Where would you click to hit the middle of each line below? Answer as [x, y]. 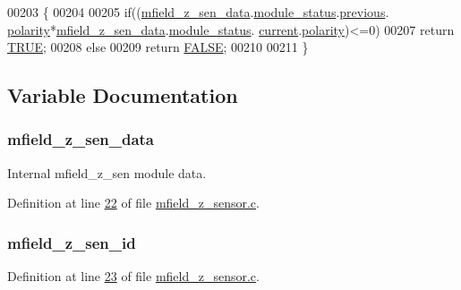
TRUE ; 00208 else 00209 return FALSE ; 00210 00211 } [158, 47]
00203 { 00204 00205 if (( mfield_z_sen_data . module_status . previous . [198, 12]
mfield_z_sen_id [72, 242]
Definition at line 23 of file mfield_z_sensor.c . [133, 276]
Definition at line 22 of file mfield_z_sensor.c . [133, 203]
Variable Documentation [123, 95]
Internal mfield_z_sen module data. [107, 172]
